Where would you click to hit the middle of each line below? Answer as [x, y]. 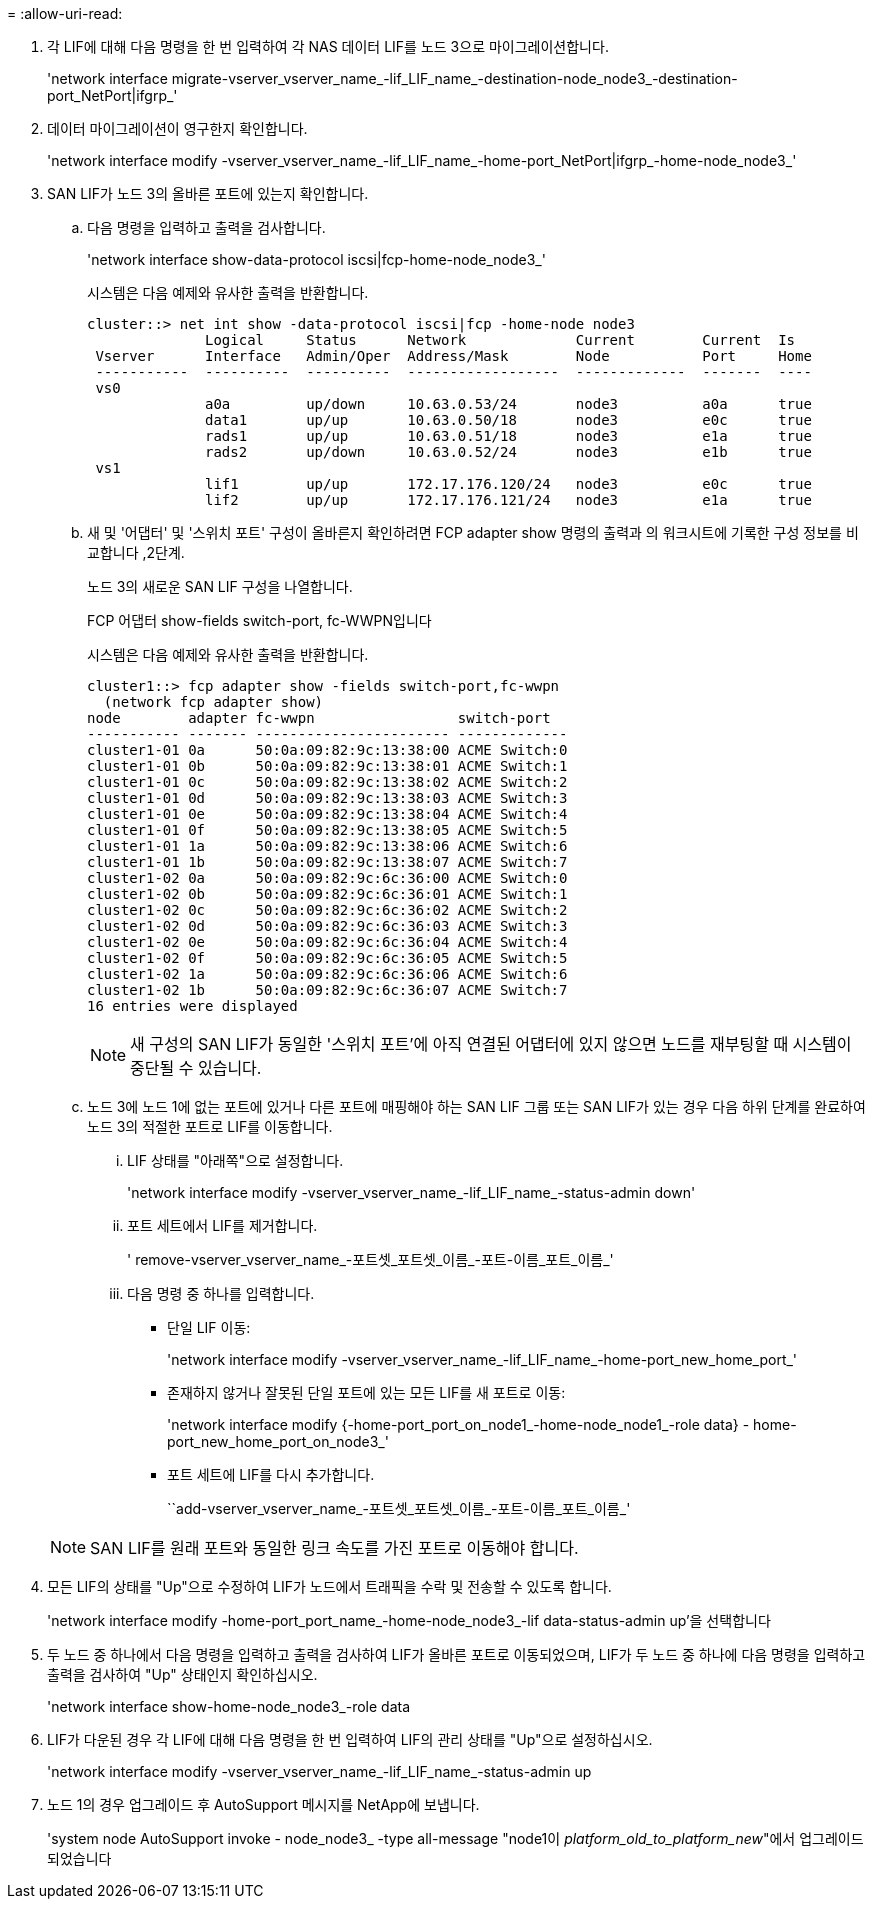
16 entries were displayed [192, 1006]
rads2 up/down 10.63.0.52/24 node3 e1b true [508, 452]
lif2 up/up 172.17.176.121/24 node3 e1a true [508, 500]
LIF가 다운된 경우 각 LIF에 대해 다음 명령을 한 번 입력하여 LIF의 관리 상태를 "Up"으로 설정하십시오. [350, 1739]
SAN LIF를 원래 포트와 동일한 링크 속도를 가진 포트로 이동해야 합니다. [334, 1548]
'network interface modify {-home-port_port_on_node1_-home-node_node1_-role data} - [458, 1424]
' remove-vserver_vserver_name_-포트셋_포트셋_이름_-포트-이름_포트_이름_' [370, 1259]
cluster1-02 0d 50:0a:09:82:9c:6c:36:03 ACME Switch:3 [327, 926]
